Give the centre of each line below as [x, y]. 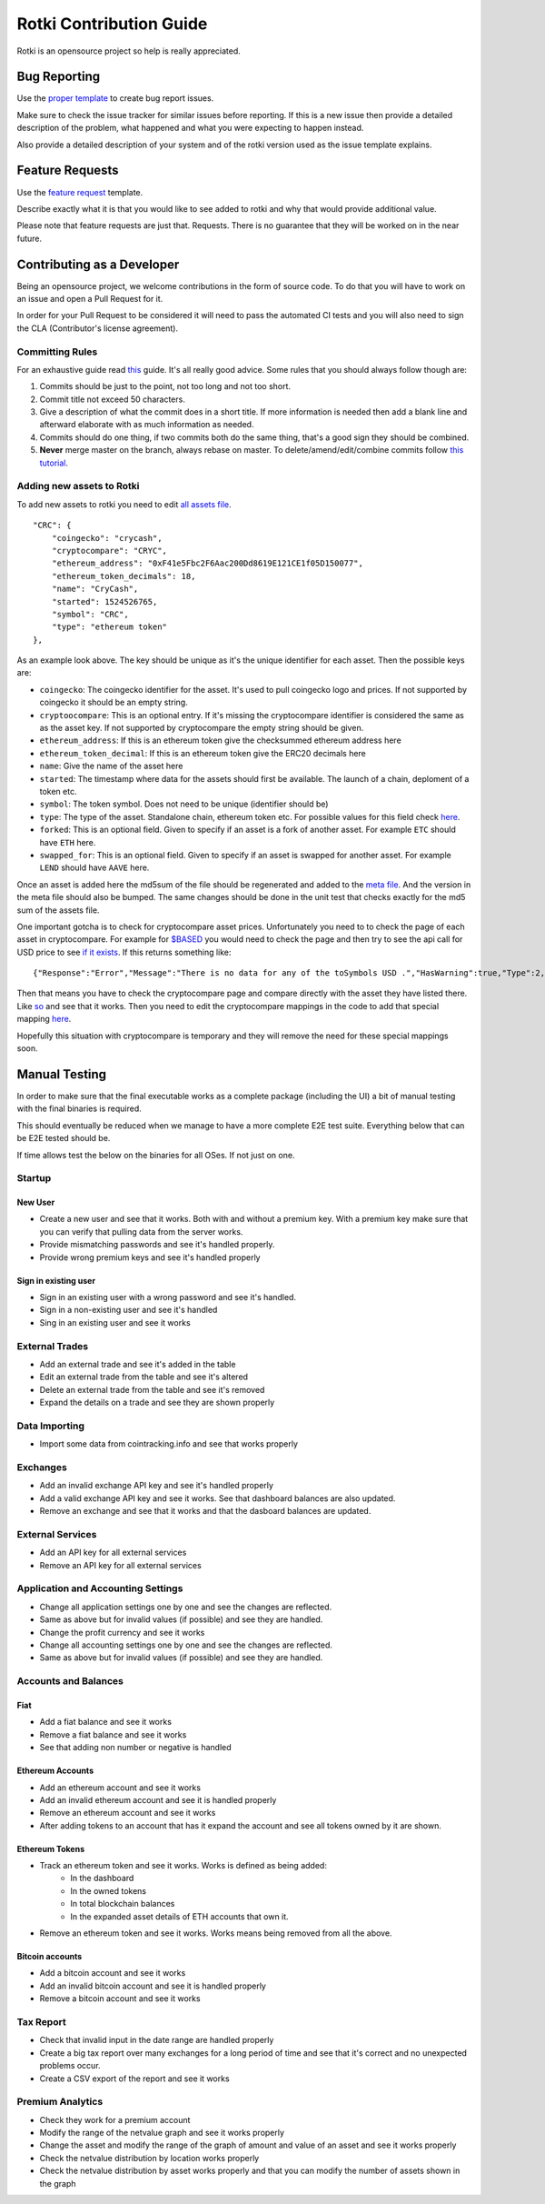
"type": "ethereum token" [109, 627]
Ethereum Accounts [55, 1771]
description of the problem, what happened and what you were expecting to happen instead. [190, 128]
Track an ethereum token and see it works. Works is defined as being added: [183, 1866]
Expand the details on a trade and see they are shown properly [157, 1403]
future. [30, 238]
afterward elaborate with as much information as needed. [147, 425]
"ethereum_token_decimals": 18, [124, 576]
